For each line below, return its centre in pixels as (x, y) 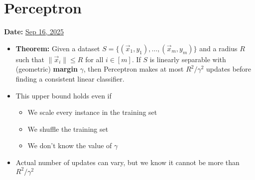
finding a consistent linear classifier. (70, 78)
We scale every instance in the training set (92, 112)
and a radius (218, 48)
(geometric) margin (47, 69)
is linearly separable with (188, 59)
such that (30, 59)
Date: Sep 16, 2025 (34, 32)
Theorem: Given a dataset (58, 48)
